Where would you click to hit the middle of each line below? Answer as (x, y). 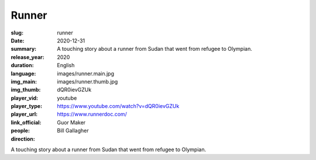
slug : (17, 33)
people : (20, 131)
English (66, 65)
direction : (23, 139)
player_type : (27, 106)
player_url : (24, 114)
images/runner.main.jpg (85, 74)
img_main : (24, 81)
